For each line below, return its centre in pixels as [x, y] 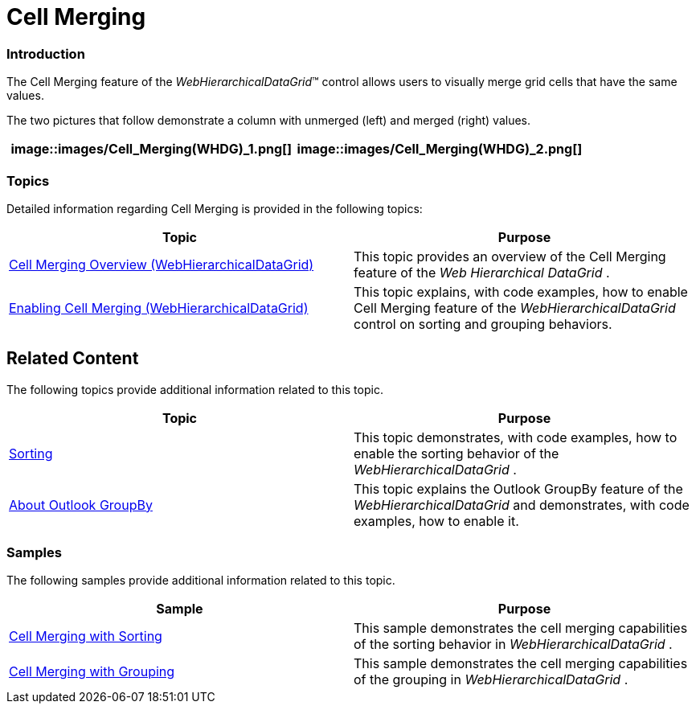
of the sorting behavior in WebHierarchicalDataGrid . [513, 644]
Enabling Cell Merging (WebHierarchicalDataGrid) [159, 308]
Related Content [73, 359]
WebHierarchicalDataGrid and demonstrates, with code [522, 505]
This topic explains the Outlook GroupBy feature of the [518, 488]
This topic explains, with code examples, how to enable [521, 291]
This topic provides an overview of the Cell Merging [510, 256]
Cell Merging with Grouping [92, 672]
